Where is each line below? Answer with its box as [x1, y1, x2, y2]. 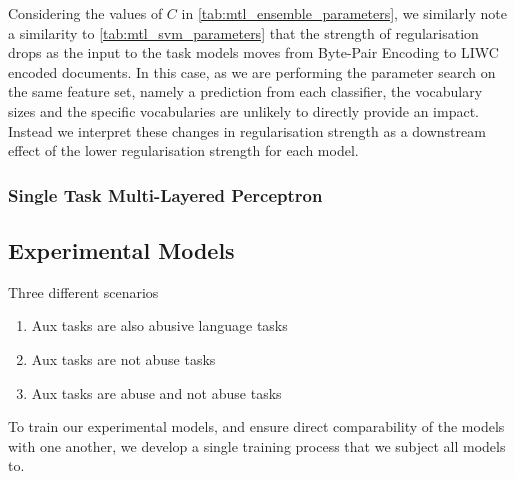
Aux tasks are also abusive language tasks [31, 315, 288, 336]
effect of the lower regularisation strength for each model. [8, 140, 359, 161]
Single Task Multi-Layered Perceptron [8, 182, 323, 207]
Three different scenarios [8, 281, 159, 302]
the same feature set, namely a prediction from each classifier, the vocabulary [8, 81, 483, 102]
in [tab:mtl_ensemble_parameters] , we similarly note [181, 3, 507, 23]
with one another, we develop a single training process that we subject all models [8, 435, 506, 456]
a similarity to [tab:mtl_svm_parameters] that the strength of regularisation [8, 22, 479, 43]
